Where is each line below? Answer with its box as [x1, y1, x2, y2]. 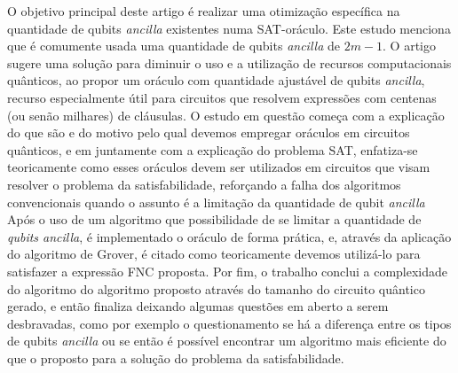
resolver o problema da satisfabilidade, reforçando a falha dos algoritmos [7, 175, 401, 193]
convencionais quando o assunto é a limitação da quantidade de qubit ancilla [7, 192, 425, 211]
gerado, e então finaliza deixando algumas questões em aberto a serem [7, 297, 389, 315]
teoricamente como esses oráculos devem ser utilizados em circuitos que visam [7, 158, 430, 176]
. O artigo [383, 36, 436, 55]
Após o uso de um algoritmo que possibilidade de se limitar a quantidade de [7, 210, 422, 229]
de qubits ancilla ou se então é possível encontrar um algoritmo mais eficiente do [7, 331, 446, 350]
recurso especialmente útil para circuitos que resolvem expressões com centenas [7, 88, 437, 106]
